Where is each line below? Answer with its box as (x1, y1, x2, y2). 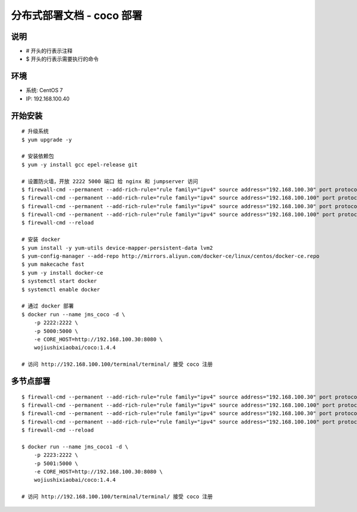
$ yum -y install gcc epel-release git (21, 161, 138, 168)
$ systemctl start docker (21, 278, 98, 285)
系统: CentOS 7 (26, 87, 63, 94)
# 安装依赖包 (21, 153, 54, 160)
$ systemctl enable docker (21, 286, 101, 293)
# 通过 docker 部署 (21, 303, 74, 309)
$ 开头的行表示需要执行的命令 (26, 55, 99, 62)
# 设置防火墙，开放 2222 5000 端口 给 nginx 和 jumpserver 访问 (21, 178, 199, 184)
